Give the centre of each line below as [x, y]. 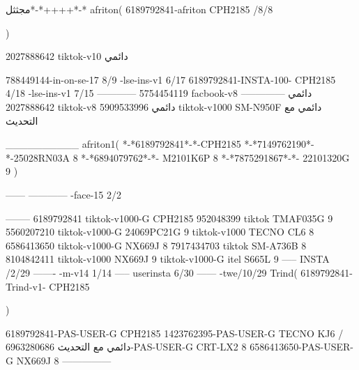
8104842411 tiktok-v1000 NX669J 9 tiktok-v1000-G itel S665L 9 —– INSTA [168, 259]
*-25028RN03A [38, 157]
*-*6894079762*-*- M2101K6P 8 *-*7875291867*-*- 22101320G [215, 157]
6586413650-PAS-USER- [301, 347]
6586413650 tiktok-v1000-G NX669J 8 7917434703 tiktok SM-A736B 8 [156, 245]
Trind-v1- [26, 286]
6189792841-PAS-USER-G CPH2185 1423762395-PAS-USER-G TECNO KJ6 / [175, 333]
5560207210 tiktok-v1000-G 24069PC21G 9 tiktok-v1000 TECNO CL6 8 [160, 232]
